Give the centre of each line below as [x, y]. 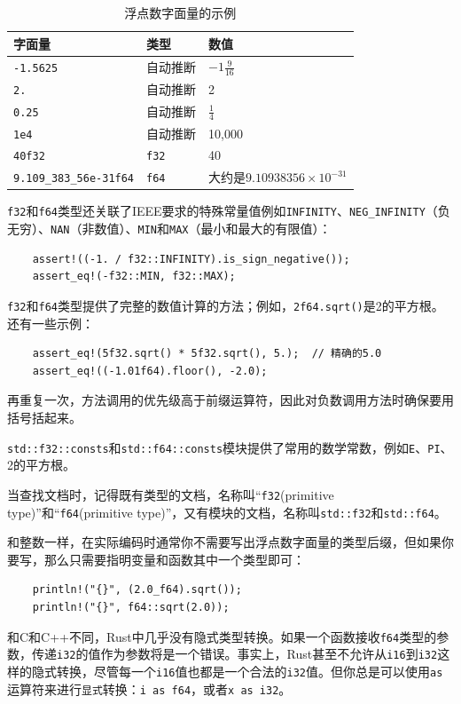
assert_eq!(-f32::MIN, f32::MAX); [134, 277]
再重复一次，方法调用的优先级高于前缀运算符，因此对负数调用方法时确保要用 [230, 400]
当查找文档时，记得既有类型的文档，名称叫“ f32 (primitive [171, 494]
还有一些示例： [51, 323]
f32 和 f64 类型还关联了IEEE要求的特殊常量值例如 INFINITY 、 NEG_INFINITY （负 [229, 211]
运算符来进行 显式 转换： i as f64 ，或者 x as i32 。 [149, 688]
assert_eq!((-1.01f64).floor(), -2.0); [150, 371]
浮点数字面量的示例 [180, 12]
